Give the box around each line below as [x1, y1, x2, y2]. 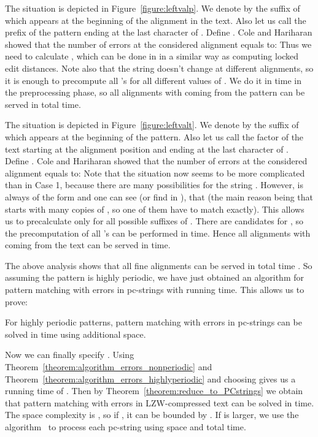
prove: [5, 295, 28, 308]
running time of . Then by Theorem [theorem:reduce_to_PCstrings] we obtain [5, 384, 303, 397]
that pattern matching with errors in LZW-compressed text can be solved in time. [5, 396, 314, 409]
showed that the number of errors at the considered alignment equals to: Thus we [5, 37, 312, 50]
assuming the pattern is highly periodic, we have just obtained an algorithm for [5, 271, 304, 284]
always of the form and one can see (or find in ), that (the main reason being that [5, 190, 314, 203]
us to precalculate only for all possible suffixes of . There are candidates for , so [5, 215, 304, 227]
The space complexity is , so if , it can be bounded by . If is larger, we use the [5, 408, 299, 421]
